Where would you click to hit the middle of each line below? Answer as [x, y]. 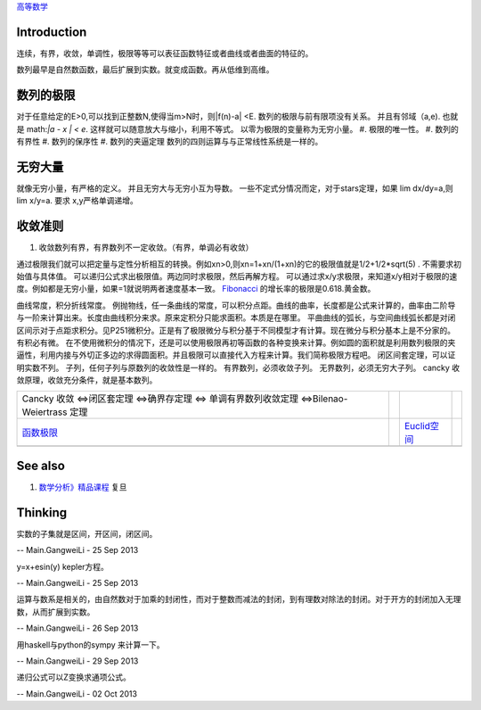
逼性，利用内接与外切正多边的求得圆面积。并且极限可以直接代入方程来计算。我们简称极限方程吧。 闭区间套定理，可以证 [236, 355]
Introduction [52, 32]
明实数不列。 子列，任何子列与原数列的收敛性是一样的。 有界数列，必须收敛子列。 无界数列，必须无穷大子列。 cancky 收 [238, 367]
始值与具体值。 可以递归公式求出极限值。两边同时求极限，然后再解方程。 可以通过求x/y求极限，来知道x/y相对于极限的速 [237, 276]
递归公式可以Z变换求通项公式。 [73, 677]
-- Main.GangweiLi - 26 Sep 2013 [77, 628]
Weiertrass [45, 412]
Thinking [42, 512]
